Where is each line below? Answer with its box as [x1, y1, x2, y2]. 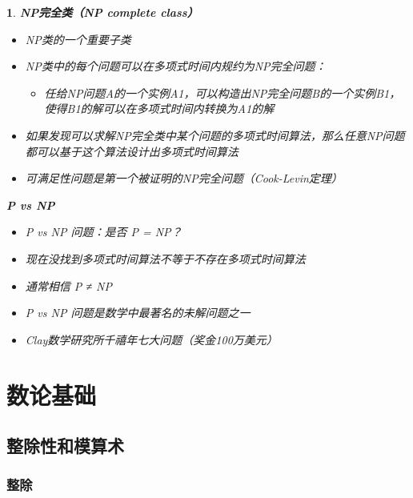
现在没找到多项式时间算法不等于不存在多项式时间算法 [25, 250, 306, 267]
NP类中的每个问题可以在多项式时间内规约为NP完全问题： [25, 58, 327, 74]
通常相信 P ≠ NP [25, 277, 112, 294]
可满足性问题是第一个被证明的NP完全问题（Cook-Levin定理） [25, 170, 343, 187]
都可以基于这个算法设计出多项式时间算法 [25, 143, 239, 159]
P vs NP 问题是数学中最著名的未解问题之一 [25, 304, 251, 321]
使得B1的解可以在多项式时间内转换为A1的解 [44, 100, 275, 117]
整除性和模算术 [6, 433, 124, 458]
